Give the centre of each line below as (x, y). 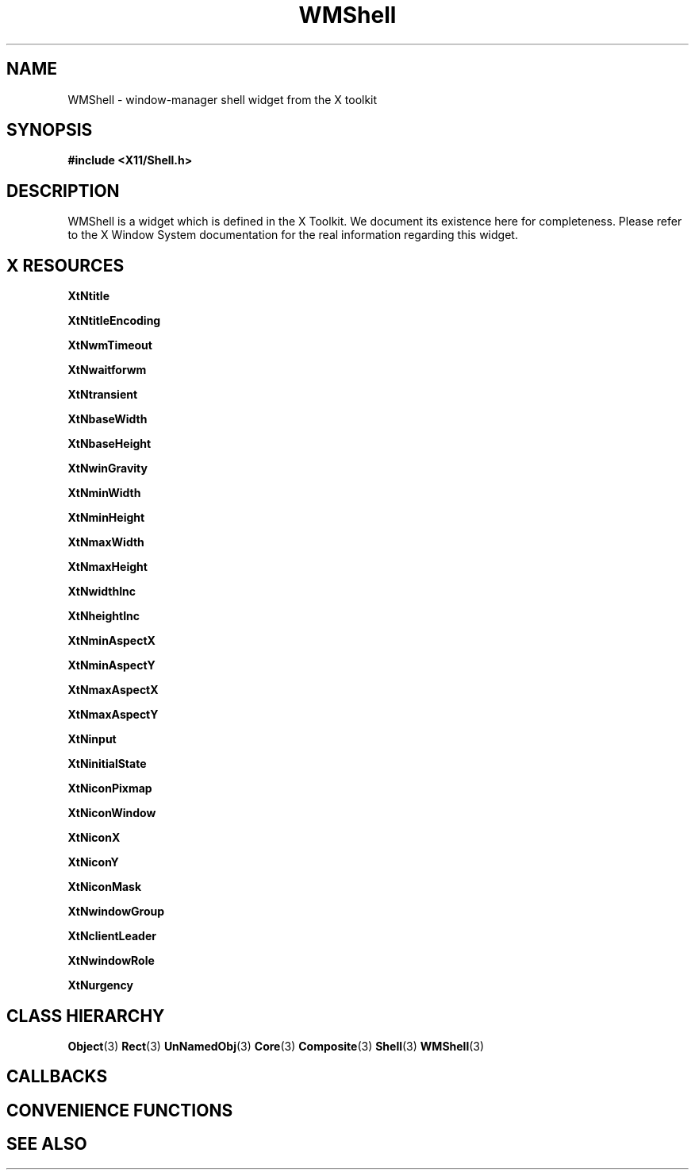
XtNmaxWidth (106, 542)
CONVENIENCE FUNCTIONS (120, 1110)
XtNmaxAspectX (113, 690)
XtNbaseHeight (109, 444)
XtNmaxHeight (108, 567)
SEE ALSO (47, 1144)
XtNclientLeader (112, 936)
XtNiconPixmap (110, 788)
